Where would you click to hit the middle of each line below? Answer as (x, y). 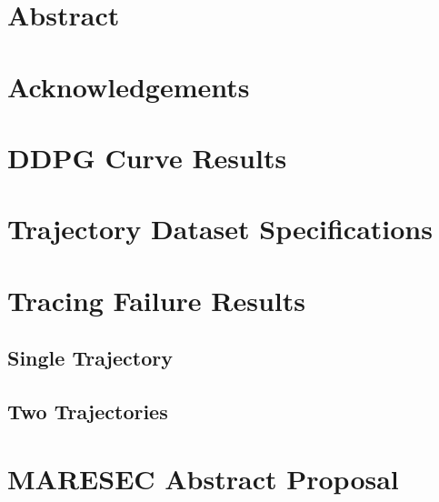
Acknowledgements (129, 86)
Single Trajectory (90, 358)
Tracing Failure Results (157, 300)
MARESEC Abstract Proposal (203, 478)
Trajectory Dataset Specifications (220, 229)
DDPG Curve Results (147, 157)
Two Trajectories (88, 412)
